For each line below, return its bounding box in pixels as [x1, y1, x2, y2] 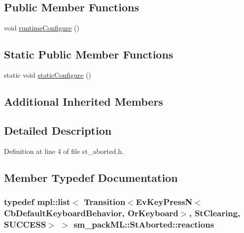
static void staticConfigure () [4, 70, 91, 80]
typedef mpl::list [4, 195, 70, 207]
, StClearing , [189, 206, 241, 219]
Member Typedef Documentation [4, 170, 178, 185]
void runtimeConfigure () [4, 23, 79, 33]
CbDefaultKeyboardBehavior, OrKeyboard [4, 206, 178, 219]
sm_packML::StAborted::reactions [73, 218, 214, 230]
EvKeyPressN [136, 195, 193, 207]
